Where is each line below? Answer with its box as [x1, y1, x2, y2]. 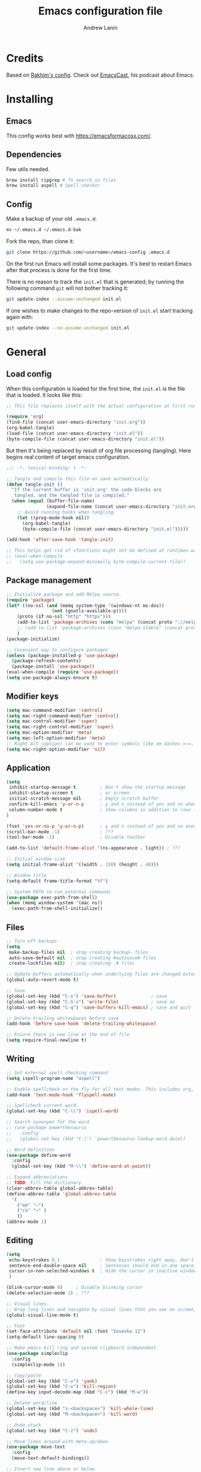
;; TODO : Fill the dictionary [6, 1180, 82, 1186]
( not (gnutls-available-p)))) [51, 608, 127, 614]
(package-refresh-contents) [11, 658, 82, 664]
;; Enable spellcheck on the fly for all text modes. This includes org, [6, 1086, 194, 1092]
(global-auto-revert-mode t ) [6, 977, 79, 983]
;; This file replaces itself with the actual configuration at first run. [6, 403, 199, 409]
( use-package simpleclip [6, 1351, 68, 1357]
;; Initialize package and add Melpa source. [6, 591, 121, 597]
